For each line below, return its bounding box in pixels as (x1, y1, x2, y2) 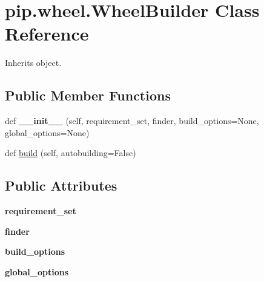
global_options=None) (5, 126, 90, 139)
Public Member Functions (5, 86, 171, 105)
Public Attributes (5, 176, 117, 195)
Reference (5, 21, 89, 46)
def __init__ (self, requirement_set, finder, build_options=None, (5, 114, 259, 127)
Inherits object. (5, 56, 62, 69)
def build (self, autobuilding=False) (5, 146, 136, 159)
